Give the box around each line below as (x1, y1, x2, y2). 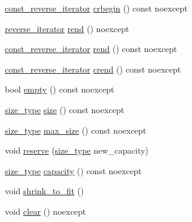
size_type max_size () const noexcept (5, 123, 147, 136)
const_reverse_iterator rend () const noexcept (5, 42, 177, 55)
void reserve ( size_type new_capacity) (5, 144, 149, 157)
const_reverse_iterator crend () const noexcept (5, 62, 181, 75)
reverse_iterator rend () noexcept (5, 22, 130, 34)
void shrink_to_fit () (5, 184, 84, 197)
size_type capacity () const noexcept (5, 164, 142, 177)
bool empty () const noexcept (5, 83, 114, 96)
